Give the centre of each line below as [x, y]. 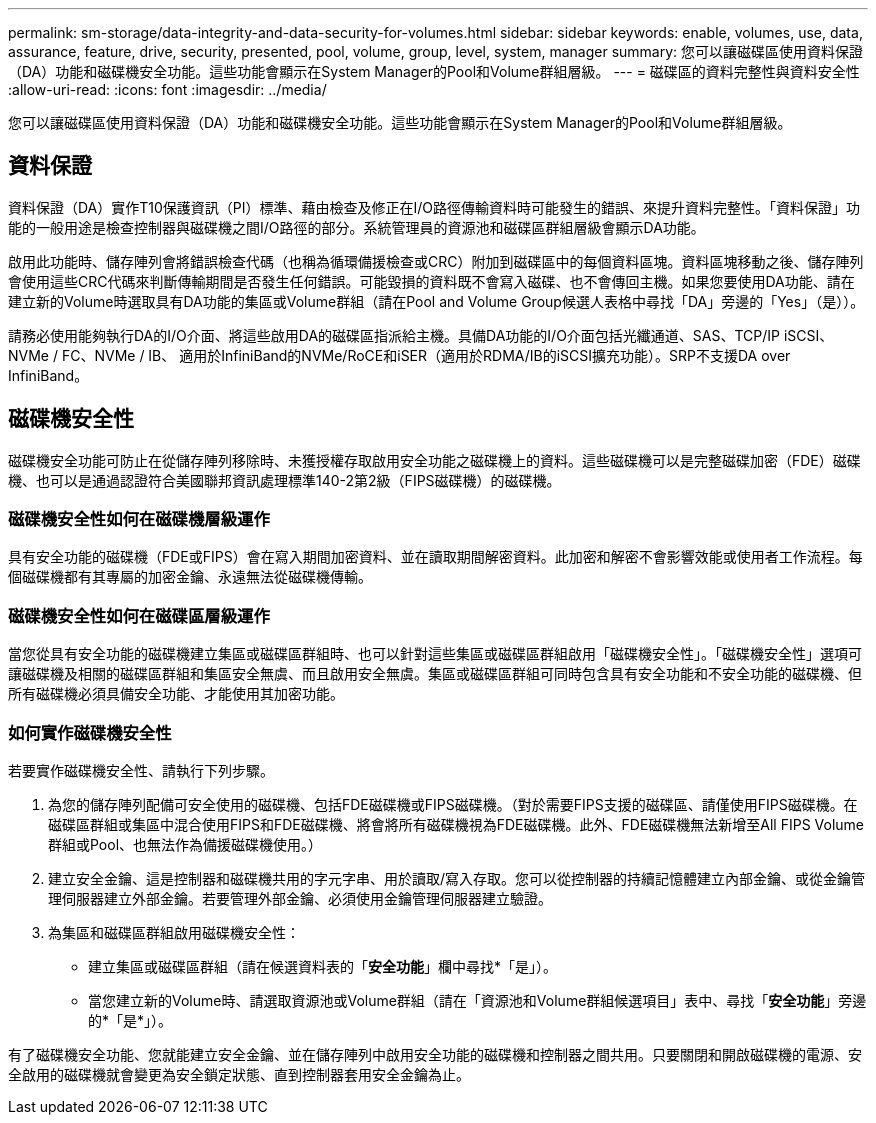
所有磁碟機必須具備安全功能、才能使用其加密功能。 [176, 694]
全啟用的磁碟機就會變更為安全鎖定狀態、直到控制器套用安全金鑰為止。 [239, 1074]
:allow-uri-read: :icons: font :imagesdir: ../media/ [167, 89]
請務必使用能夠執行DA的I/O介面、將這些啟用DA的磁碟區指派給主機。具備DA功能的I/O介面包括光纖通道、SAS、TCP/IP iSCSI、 [421, 335]
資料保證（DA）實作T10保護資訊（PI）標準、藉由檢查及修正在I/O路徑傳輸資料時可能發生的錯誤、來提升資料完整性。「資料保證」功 [434, 207]
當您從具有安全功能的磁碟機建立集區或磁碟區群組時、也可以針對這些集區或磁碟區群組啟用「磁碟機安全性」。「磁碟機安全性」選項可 [435, 654]
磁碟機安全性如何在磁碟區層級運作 [139, 615]
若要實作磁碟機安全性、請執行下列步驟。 [141, 770]
